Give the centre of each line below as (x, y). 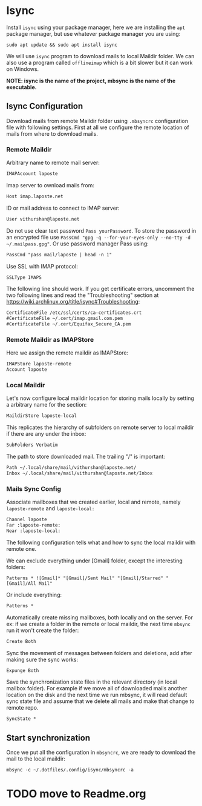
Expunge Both (23, 670)
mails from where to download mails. (52, 133)
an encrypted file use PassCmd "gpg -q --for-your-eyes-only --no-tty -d (99, 237)
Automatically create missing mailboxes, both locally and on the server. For (100, 617)
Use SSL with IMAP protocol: (42, 266)
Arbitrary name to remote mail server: (53, 163)
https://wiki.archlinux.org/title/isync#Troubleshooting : (73, 302)
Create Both (21, 641)
